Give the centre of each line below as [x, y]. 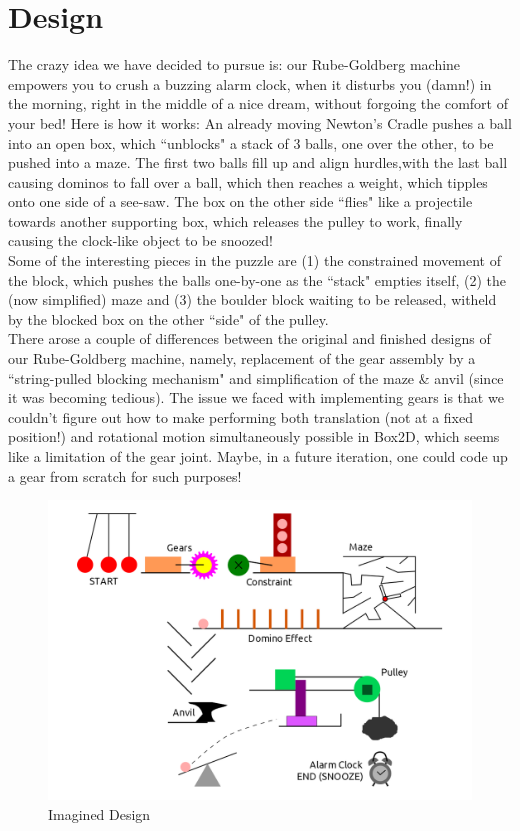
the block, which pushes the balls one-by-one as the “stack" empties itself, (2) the [257, 279]
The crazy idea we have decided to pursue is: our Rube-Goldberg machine [234, 64]
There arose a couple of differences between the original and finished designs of [249, 338]
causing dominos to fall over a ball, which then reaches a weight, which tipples [248, 181]
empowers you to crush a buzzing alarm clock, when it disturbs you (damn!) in [250, 83]
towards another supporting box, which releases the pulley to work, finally [235, 220]
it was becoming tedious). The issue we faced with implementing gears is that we [256, 397]
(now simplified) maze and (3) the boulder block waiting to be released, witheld [252, 299]
